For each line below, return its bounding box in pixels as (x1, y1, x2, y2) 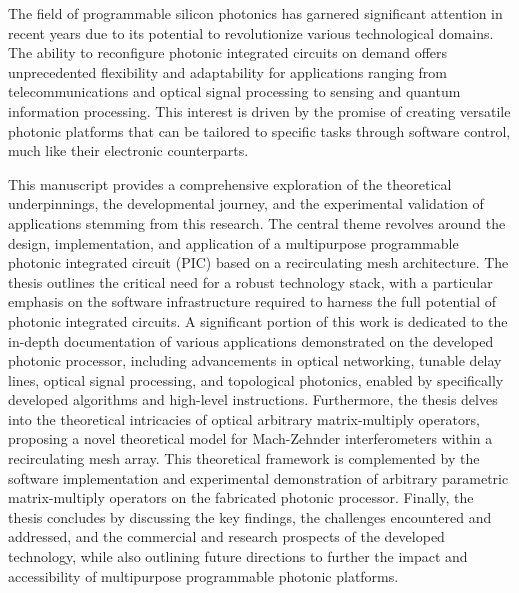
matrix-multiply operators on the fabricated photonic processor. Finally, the (8, 487, 474, 508)
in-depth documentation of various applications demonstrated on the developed (8, 330, 494, 351)
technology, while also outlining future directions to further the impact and (8, 546, 468, 567)
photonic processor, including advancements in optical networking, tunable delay (8, 350, 502, 371)
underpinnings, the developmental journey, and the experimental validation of (8, 193, 484, 214)
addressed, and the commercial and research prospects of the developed (8, 526, 445, 547)
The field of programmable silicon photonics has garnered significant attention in (8, 3, 503, 23)
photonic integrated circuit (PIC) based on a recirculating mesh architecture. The (8, 252, 509, 273)
